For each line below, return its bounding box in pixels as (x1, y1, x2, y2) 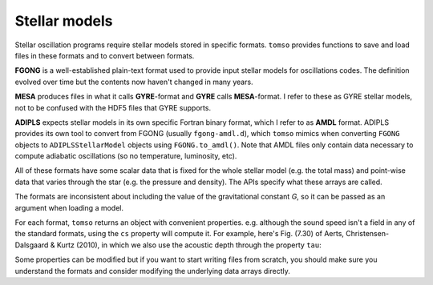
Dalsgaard (14, 240, 49, 250)
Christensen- (346, 229, 389, 239)
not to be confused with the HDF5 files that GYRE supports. (14, 102, 212, 112)
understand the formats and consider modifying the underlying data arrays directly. (14, 266, 290, 275)
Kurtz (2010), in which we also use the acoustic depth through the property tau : (56, 240, 322, 250)
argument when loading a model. (14, 203, 124, 212)
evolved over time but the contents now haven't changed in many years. (14, 77, 253, 86)
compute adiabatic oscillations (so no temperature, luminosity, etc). (14, 151, 237, 161)
